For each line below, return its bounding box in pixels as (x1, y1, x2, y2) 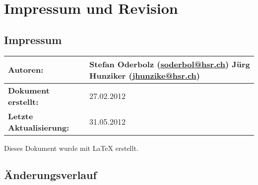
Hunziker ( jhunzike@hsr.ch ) (89, 69, 200, 81)
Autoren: (8, 64, 44, 76)
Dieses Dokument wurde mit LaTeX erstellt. (4, 142, 138, 153)
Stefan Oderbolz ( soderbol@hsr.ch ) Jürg (89, 58, 250, 70)
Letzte (8, 110, 33, 122)
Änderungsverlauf (4, 167, 97, 182)
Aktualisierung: (8, 121, 69, 133)
